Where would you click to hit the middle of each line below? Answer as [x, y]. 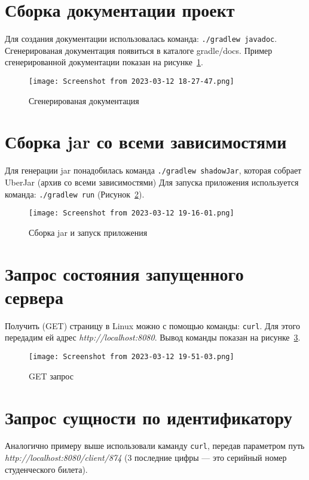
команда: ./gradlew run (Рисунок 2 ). [75, 194]
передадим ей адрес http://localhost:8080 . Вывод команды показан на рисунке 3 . [153, 337]
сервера [34, 297]
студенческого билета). [46, 469]
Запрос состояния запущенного [124, 273]
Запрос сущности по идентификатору [149, 417]
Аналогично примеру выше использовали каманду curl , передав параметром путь [155, 446]
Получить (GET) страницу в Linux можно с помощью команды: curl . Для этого [152, 325]
